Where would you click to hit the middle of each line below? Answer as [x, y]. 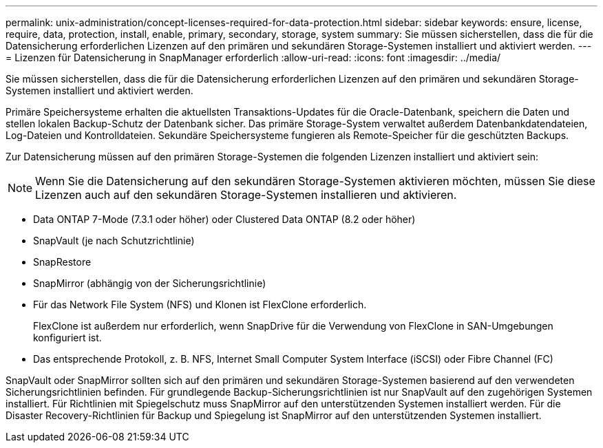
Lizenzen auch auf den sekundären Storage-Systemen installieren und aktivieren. [246, 195]
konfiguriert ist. [67, 338]
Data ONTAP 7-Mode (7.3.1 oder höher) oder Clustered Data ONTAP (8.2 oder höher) [224, 219]
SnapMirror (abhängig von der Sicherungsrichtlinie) [150, 283]
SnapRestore [62, 262]
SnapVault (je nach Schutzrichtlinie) [114, 241]
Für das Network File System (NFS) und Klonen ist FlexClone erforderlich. [200, 305]
